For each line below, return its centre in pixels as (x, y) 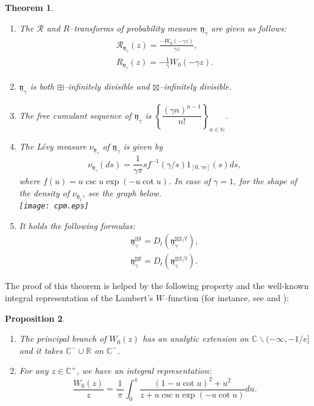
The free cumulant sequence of (75, 115)
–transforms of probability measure (133, 28)
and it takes (41, 350)
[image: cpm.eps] (54, 206)
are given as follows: (249, 28)
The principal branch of (63, 338)
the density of (44, 192)
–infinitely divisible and (107, 86)
